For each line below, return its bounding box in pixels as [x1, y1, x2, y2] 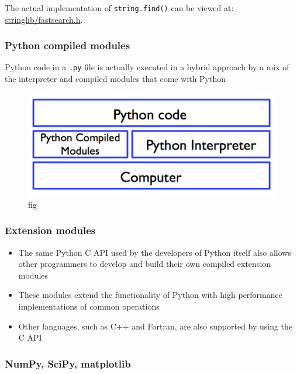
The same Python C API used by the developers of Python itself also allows [18, 246, 291, 258]
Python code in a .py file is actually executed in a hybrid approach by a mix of [5, 61, 289, 73]
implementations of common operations [18, 300, 160, 312]
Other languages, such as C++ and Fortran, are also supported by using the [18, 320, 293, 332]
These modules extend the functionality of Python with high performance [18, 289, 282, 301]
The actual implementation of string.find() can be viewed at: [5, 2, 234, 13]
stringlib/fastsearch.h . [5, 13, 83, 25]
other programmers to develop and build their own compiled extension [18, 258, 271, 270]
